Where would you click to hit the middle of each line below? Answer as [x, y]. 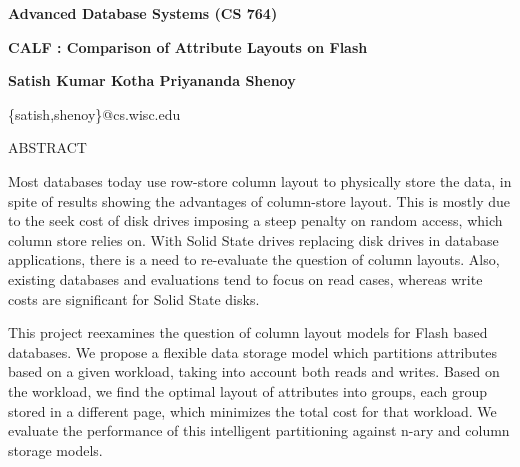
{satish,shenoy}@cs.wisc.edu [94, 113]
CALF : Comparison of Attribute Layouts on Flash [188, 46]
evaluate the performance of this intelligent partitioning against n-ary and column [259, 430]
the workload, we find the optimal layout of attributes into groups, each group [248, 390]
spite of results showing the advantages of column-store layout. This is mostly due [259, 200]
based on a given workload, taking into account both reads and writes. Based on [254, 371]
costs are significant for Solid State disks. [134, 298]
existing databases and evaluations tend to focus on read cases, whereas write [245, 278]
